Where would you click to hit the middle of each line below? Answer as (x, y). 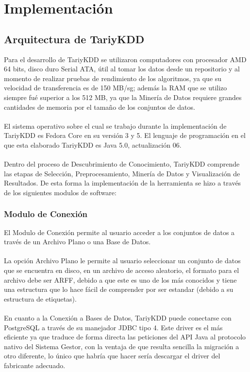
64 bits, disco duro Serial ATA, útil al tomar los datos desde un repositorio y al (122, 69)
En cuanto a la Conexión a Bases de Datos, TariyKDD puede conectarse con (118, 318)
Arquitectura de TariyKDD (74, 39)
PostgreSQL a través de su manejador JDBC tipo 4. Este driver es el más (113, 327)
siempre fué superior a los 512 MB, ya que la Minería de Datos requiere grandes (123, 97)
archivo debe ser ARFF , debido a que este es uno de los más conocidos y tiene (120, 279)
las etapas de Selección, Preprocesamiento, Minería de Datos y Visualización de (122, 173)
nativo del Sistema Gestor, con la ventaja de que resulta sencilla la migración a (122, 346)
